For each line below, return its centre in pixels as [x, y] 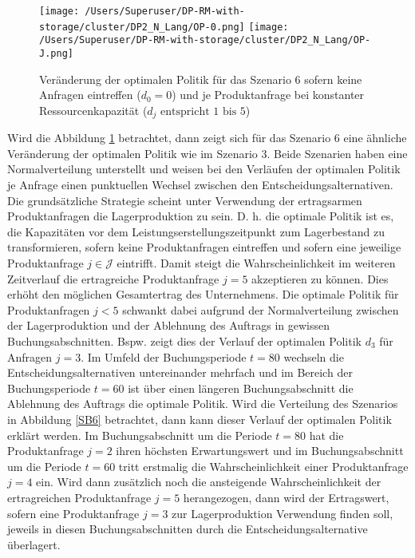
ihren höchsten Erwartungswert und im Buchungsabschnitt [260, 451]
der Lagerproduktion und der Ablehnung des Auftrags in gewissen [169, 325]
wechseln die [314, 356]
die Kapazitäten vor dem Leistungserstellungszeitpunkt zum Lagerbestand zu [196, 231]
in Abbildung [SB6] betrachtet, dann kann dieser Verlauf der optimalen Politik [200, 419]
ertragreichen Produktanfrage [79, 497]
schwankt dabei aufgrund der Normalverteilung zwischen [261, 309]
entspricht [185, 111]
